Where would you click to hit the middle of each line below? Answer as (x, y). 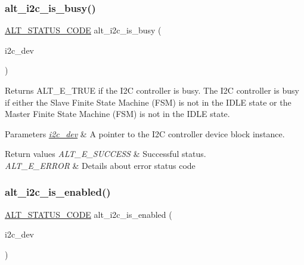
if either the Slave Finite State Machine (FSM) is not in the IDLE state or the (148, 102)
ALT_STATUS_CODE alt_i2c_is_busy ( (83, 30)
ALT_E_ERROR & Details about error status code (100, 165)
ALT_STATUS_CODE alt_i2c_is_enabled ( (89, 214)
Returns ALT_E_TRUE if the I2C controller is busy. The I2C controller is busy (152, 90)
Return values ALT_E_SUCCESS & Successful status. (106, 154)
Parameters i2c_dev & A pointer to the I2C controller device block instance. (145, 133)
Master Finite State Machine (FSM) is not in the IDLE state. (117, 114)
